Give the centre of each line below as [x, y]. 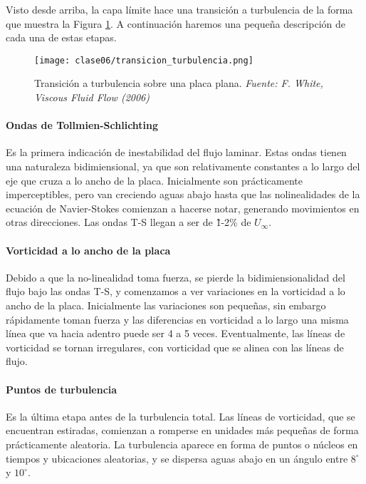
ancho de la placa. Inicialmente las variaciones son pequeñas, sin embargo [166, 305]
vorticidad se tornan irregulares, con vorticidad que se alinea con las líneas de [175, 347]
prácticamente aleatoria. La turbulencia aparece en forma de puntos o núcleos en [182, 444]
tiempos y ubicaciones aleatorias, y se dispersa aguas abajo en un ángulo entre [177, 458]
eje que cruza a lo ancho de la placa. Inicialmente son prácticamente [154, 180]
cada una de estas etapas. [61, 37]
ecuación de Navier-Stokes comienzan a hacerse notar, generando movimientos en [183, 208]
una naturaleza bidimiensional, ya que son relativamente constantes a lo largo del [183, 166]
